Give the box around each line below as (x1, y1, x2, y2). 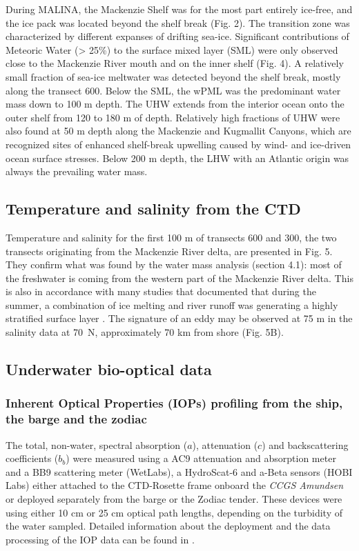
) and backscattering (262, 437, 349, 452)
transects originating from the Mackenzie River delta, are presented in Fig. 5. (6, 243, 333, 258)
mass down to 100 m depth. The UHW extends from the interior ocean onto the (6, 97, 345, 111)
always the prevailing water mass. (6, 164, 148, 179)
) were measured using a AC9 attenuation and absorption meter (66, 451, 336, 465)
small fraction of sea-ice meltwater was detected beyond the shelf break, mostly (6, 69, 341, 83)
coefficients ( (6, 451, 59, 465)
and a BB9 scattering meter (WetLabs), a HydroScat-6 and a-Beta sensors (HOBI (6, 464, 353, 479)
